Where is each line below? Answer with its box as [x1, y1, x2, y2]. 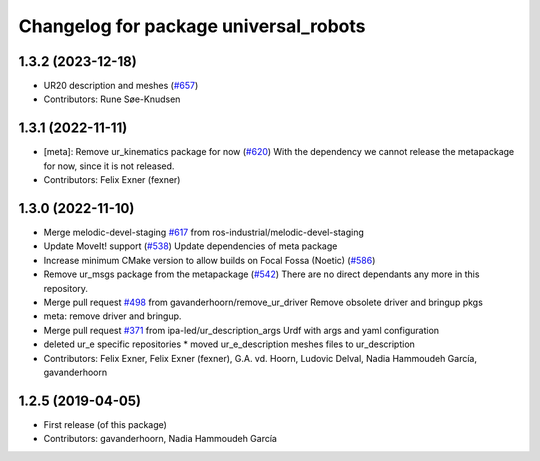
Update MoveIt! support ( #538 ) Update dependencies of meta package [43, 240, 338, 252]
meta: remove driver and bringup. [43, 310, 182, 322]
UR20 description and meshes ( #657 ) [43, 80, 199, 92]
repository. [43, 282, 89, 294]
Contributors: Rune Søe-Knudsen [43, 93, 181, 105]
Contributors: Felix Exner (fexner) [43, 174, 181, 186]
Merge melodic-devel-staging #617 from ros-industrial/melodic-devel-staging [43, 226, 365, 239]
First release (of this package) [43, 418, 167, 430]
